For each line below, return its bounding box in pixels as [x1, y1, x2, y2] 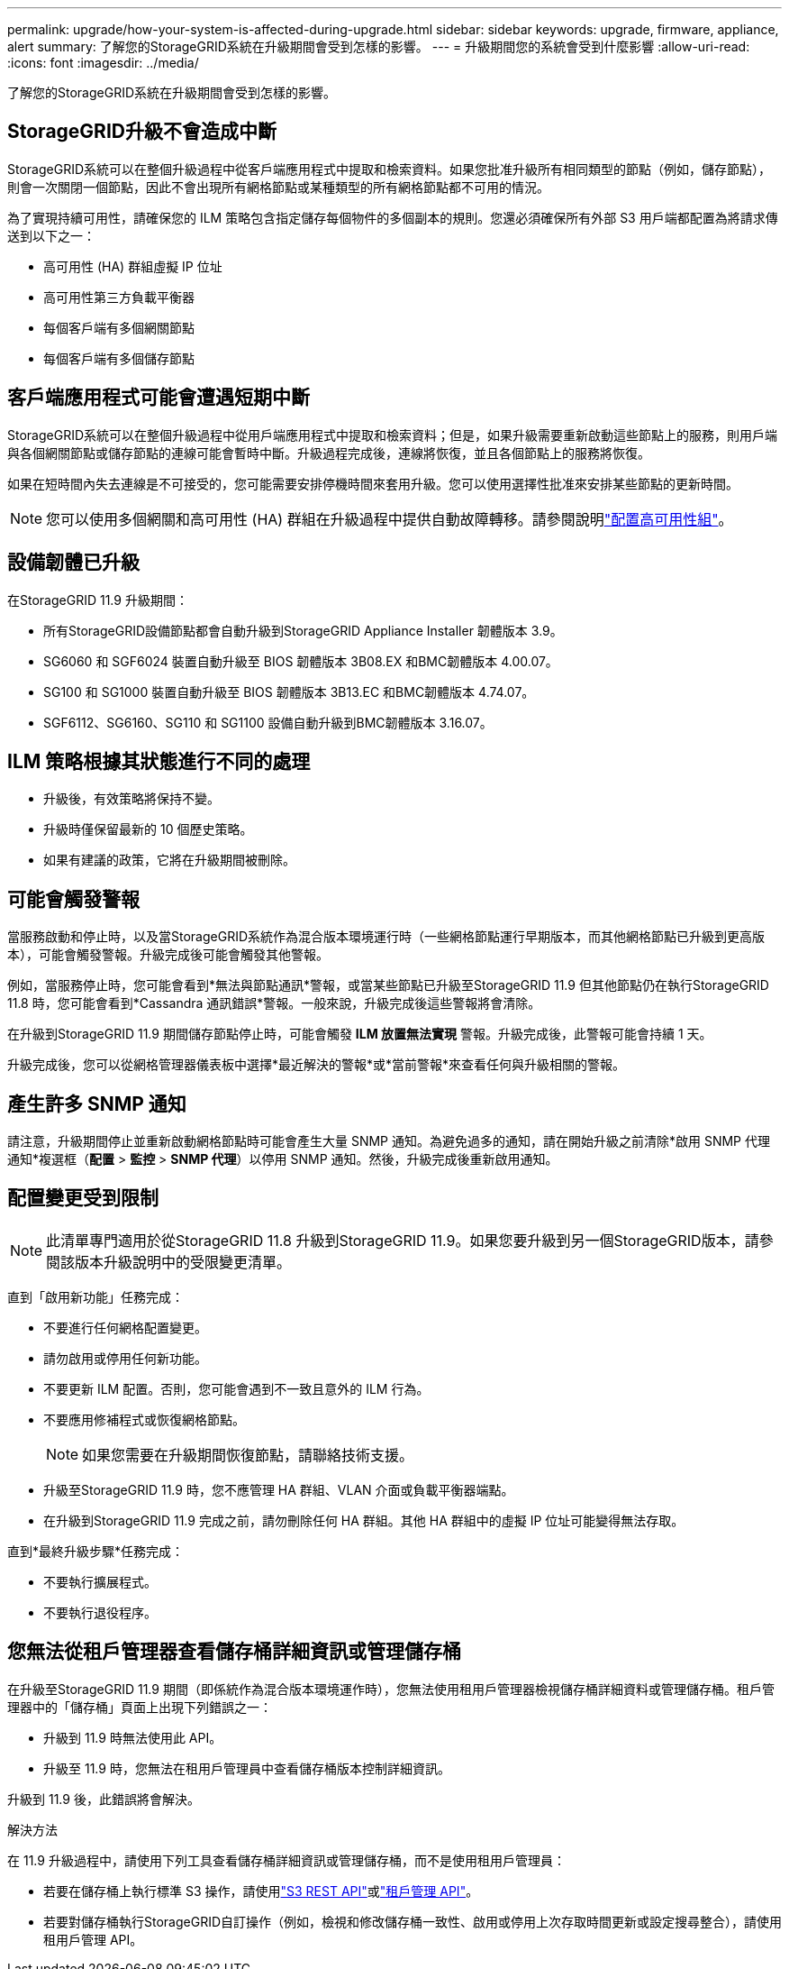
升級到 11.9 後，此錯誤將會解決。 [7, 1790, 200, 1807]
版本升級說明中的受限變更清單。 [75, 1252, 292, 1271]
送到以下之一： [7, 227, 95, 243]
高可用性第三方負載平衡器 [43, 288, 195, 305]
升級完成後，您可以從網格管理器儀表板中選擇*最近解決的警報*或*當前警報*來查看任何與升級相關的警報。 [7, 1057, 626, 1073]
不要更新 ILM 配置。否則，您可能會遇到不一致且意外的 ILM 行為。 [43, 1380, 430, 1397]
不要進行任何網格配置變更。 [43, 1319, 207, 1335]
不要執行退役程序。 [43, 1604, 157, 1620]
